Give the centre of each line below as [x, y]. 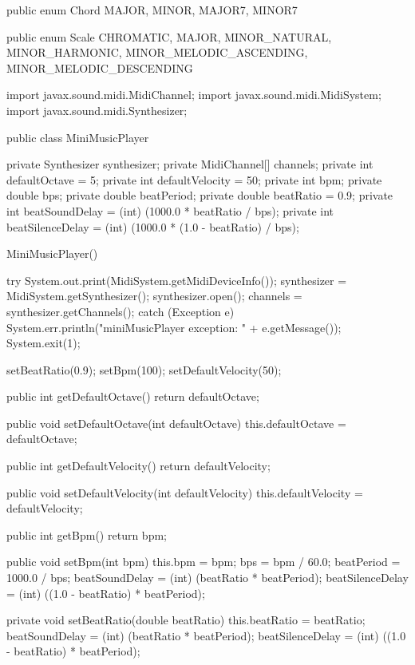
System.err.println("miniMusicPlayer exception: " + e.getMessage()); [174, 327]
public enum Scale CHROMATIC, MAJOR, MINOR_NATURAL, [169, 36]
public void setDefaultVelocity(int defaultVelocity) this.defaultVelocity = [185, 492]
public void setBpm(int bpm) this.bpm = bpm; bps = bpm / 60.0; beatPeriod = [204, 562]
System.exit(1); [43, 343]
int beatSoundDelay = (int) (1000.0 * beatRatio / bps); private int [170, 210]
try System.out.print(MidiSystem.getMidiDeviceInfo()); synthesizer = [177, 280]
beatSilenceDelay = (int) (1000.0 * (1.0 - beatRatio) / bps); [153, 226]
